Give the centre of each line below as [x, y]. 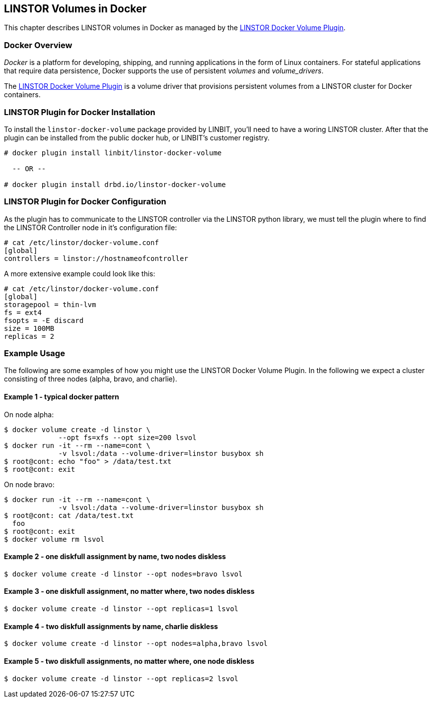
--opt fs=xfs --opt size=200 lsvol [127, 437]
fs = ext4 [23, 312]
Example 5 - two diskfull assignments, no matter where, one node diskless [129, 661]
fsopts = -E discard [44, 320]
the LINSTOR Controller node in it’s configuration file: [91, 227]
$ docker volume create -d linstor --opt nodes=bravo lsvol [123, 574]
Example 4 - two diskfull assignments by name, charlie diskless [111, 626]
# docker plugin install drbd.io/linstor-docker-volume [115, 184]
